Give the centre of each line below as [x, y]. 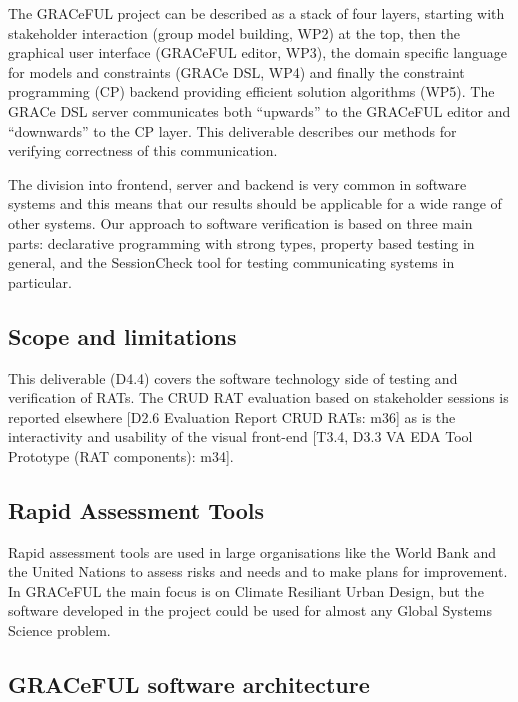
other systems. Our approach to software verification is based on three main [240, 222]
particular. [40, 281]
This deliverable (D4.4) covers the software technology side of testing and [233, 377]
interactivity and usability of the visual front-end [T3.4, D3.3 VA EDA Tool [240, 436]
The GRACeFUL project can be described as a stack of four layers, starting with [256, 13]
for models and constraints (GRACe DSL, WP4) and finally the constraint [236, 71]
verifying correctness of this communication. [143, 150]
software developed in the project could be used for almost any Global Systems [250, 610]
